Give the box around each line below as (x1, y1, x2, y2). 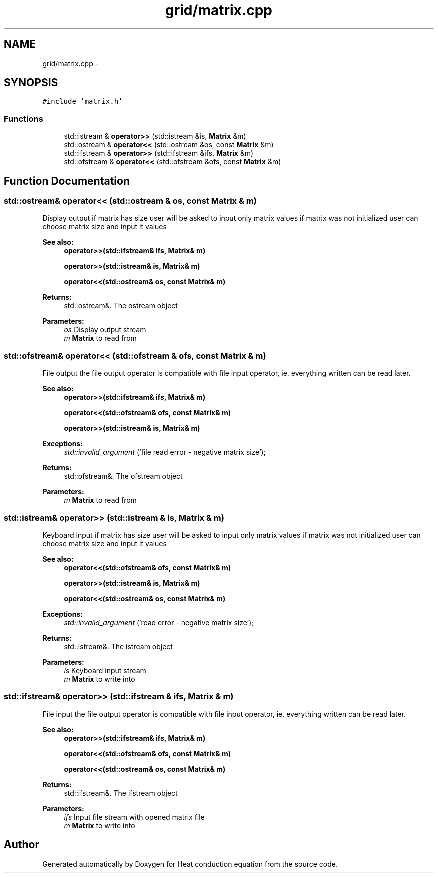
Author (4, 838, 39, 851)
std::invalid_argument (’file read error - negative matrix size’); (64, 448, 266, 457)
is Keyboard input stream (64, 666, 146, 675)
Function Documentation (4, 174, 130, 187)
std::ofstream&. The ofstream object (64, 472, 183, 481)
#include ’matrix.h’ (42, 97, 123, 106)
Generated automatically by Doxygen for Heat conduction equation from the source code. (42, 859, 338, 868)
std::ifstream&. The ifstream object (64, 788, 178, 797)
